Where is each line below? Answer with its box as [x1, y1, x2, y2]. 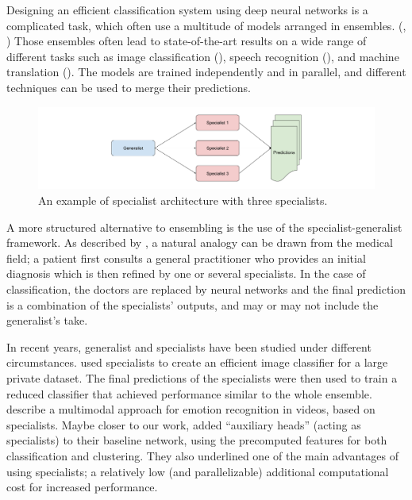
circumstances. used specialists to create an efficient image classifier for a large [6, 354, 388, 371]
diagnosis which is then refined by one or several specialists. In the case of [6, 265, 366, 282]
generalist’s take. [6, 312, 88, 329]
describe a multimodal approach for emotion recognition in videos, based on [6, 401, 375, 417]
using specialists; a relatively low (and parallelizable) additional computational [6, 463, 389, 479]
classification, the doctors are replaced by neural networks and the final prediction [6, 281, 406, 298]
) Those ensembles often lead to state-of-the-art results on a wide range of [6, 33, 367, 49]
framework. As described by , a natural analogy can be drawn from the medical [6, 234, 393, 251]
